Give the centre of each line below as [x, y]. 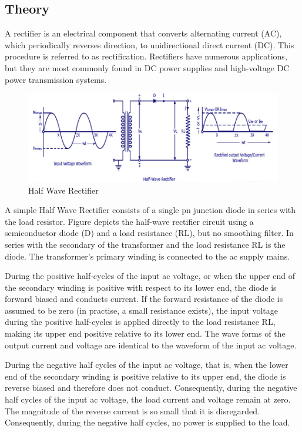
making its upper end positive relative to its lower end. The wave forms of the [145, 333]
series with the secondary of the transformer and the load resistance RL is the [145, 244]
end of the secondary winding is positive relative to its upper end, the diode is [145, 376]
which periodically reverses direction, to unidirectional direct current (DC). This [150, 44]
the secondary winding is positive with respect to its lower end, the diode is [141, 287]
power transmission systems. [56, 79]
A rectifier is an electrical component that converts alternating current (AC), [143, 33]
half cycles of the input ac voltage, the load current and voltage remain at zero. [148, 399]
